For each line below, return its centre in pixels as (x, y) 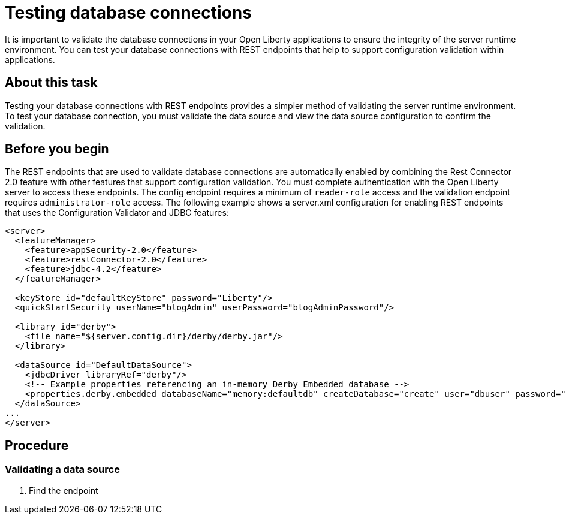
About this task (51, 83)
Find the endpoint (64, 490)
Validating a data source (62, 470)
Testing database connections (128, 13)
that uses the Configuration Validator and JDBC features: (117, 213)
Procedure (37, 445)
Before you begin (57, 149)
